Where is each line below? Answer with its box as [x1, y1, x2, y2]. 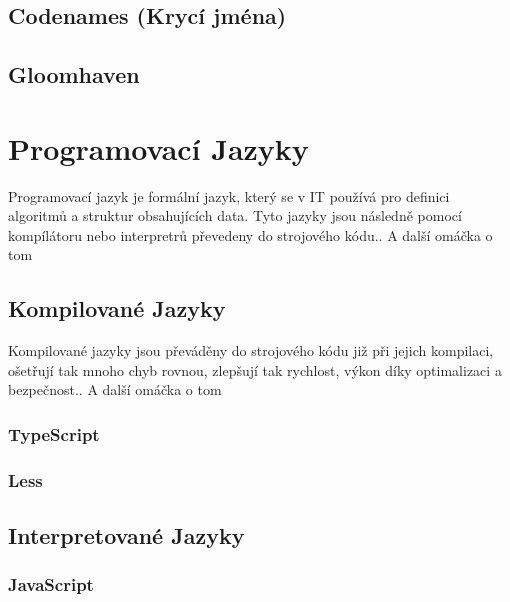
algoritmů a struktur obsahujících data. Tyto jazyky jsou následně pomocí [8, 205, 462, 226]
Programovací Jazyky [8, 127, 309, 168]
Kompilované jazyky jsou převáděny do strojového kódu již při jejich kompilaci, [8, 340, 494, 361]
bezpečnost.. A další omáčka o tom [8, 379, 222, 400]
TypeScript [8, 421, 100, 446]
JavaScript [8, 572, 94, 597]
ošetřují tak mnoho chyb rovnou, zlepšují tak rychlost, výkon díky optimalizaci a [8, 359, 502, 380]
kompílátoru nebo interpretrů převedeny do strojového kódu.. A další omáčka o [8, 224, 493, 245]
